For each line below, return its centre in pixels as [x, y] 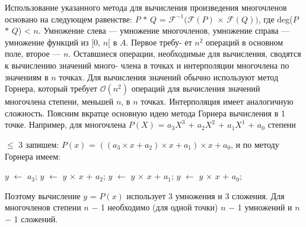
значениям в [27, 77]
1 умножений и [265, 207]
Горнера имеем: [33, 156]
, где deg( [275, 19]
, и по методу [255, 144]
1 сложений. [36, 218]
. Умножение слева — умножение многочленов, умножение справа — [164, 30]
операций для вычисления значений [196, 88]
